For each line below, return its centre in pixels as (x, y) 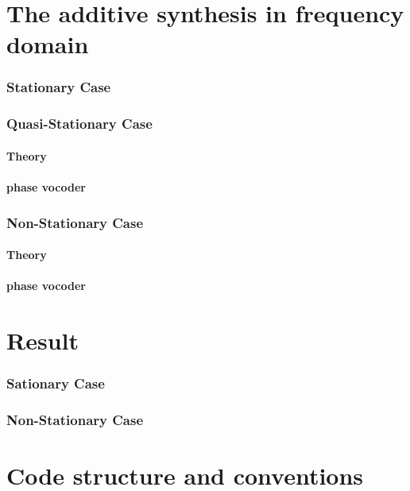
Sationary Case (56, 383)
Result (43, 340)
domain (48, 44)
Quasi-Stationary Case (79, 124)
